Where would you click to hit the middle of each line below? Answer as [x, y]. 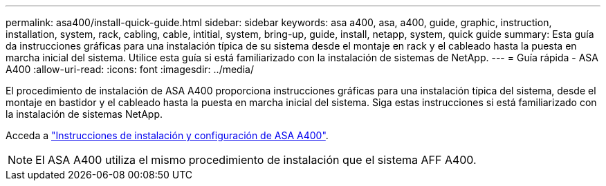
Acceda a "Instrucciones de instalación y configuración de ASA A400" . [167, 135]
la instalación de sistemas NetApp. [84, 114]
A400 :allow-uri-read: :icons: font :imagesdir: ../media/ [130, 69]
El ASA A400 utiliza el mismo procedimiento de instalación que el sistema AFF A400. [256, 160]
